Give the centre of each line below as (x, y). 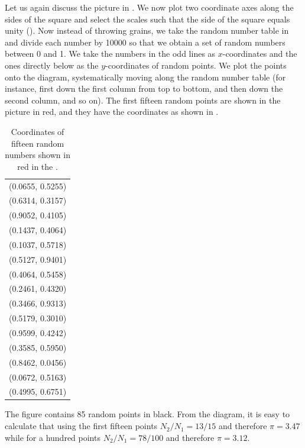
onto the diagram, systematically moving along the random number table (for (145, 77)
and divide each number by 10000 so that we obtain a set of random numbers (145, 42)
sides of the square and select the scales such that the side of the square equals (147, 19)
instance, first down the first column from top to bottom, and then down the (144, 88)
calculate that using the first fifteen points (81, 426)
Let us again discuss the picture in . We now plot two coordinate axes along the (149, 7)
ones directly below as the (52, 65)
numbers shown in (38, 155)
